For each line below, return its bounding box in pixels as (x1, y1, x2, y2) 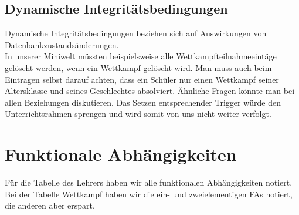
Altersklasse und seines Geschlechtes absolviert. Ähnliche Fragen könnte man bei (5, 85, 295, 97)
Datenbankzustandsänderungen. (5, 38, 119, 51)
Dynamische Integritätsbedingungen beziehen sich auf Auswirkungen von (5, 27, 267, 39)
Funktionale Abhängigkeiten (5, 142, 237, 166)
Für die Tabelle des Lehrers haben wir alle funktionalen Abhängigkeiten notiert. (5, 176, 293, 189)
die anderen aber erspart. (5, 199, 95, 211)
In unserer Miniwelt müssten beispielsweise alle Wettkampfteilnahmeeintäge (5, 50, 277, 62)
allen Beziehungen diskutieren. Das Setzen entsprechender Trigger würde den (5, 96, 281, 108)
